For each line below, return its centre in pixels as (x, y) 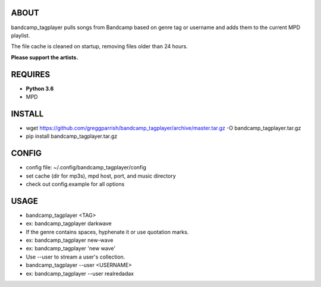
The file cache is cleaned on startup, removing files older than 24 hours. (100, 46)
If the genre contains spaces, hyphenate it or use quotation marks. (107, 232)
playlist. (21, 35)
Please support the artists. (45, 57)
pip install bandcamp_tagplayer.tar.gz (72, 136)
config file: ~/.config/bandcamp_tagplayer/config (86, 168)
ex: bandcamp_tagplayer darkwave (69, 223)
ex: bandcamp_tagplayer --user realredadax (80, 273)
